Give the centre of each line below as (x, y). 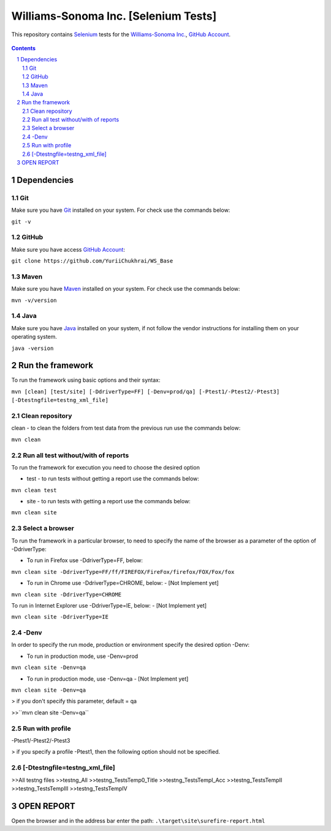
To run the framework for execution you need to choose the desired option (106, 467)
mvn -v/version (34, 300)
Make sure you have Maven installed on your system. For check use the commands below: (126, 289)
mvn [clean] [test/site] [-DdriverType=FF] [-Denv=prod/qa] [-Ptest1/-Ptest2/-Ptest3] (146, 392)
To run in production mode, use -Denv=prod (82, 656)
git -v (21, 222)
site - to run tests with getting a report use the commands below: (109, 501)
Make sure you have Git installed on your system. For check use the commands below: (121, 210)
